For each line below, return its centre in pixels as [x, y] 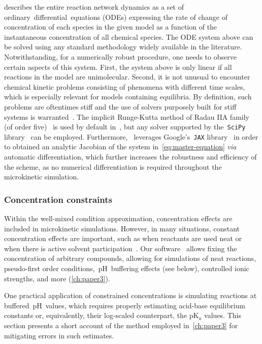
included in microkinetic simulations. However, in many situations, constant [122, 228]
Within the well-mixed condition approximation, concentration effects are [118, 218]
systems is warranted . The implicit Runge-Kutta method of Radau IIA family [127, 116]
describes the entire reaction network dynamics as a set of [94, 7]
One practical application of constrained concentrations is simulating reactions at [130, 295]
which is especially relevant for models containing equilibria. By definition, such [128, 97]
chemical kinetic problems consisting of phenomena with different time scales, [125, 86]
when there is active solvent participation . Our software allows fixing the [121, 248]
